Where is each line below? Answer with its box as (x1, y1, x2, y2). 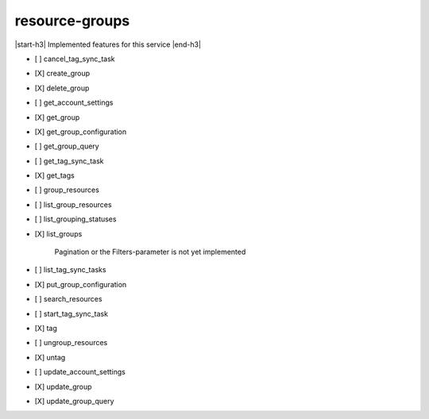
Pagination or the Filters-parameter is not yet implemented (54, 247, 246, 257)
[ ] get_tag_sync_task (34, 156, 104, 166)
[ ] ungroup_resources (34, 338, 108, 348)
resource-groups (14, 12, 130, 29)
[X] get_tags (34, 171, 75, 180)
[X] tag (34, 323, 57, 333)
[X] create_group (34, 68, 91, 79)
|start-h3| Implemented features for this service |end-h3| (14, 40, 202, 49)
